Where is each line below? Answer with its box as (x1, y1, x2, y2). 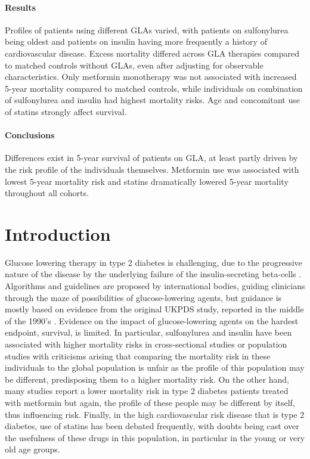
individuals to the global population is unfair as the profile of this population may (5, 361, 305, 374)
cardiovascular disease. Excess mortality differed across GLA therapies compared (5, 46, 300, 59)
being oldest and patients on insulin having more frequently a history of (5, 35, 267, 48)
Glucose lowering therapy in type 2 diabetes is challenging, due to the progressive (5, 256, 302, 268)
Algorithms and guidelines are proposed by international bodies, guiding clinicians (5, 280, 305, 292)
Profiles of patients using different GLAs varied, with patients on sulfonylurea (5, 23, 289, 36)
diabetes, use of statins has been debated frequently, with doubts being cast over (5, 420, 299, 432)
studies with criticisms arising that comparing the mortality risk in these (5, 349, 271, 362)
